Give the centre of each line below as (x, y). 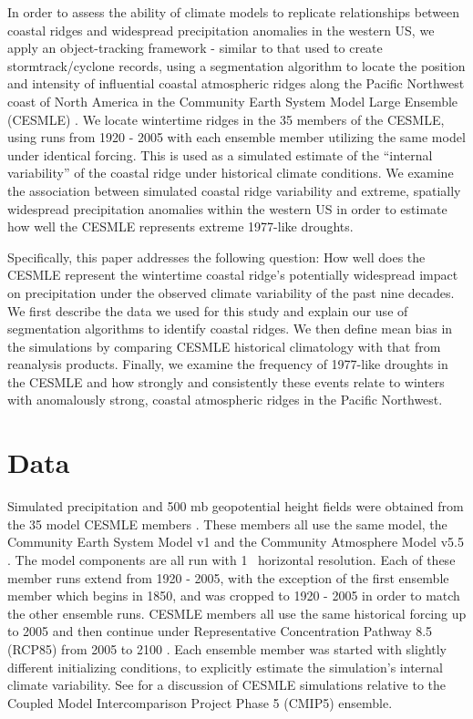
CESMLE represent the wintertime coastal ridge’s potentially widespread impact (233, 275)
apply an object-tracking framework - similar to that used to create (195, 48)
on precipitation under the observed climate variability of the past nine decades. (231, 292)
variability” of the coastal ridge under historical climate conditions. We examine (231, 173)
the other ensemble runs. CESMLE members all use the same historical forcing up (237, 613)
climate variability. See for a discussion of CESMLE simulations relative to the (226, 685)
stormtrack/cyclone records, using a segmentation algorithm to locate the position (236, 65)
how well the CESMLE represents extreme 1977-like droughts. (180, 226)
